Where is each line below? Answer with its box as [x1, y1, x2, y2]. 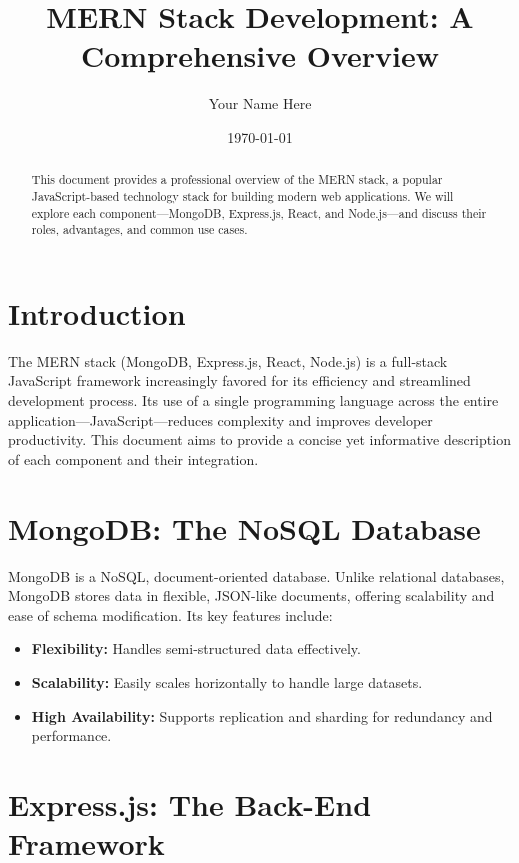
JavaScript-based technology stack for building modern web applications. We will [31, 187, 454, 204]
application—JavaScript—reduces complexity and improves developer [8, 409, 433, 430]
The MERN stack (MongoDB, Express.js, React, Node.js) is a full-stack [8, 350, 448, 371]
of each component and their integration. [8, 448, 259, 469]
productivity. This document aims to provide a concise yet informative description [8, 429, 511, 450]
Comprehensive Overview [80, 35, 440, 76]
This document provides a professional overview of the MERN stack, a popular [31, 171, 443, 188]
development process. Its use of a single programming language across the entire [8, 390, 499, 411]
